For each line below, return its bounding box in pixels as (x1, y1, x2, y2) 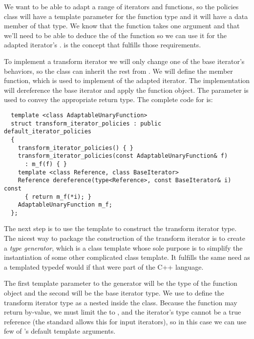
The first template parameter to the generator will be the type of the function (4, 278, 237, 288)
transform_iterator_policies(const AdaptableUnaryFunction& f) (18, 152, 228, 160)
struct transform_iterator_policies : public (11, 120, 162, 127)
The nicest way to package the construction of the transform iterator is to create (4, 233, 245, 243)
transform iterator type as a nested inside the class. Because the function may (4, 297, 237, 307)
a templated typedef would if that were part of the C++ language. (4, 261, 204, 272)
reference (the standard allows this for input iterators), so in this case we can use (4, 316, 247, 326)
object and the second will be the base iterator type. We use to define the (4, 288, 224, 298)
